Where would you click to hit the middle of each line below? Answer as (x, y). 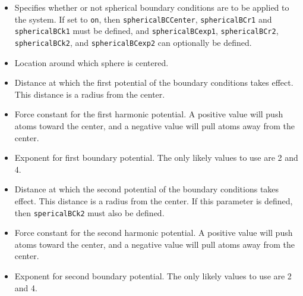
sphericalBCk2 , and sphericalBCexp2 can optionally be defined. (133, 42)
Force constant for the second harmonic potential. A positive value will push (154, 233)
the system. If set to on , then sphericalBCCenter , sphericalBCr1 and (143, 19)
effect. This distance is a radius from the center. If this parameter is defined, (154, 200)
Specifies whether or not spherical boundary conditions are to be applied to (152, 7)
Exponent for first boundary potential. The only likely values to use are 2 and (156, 158)
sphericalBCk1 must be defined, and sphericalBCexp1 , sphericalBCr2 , (146, 31)
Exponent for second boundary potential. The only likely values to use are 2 (153, 275)
